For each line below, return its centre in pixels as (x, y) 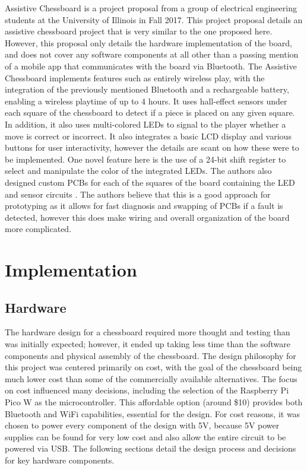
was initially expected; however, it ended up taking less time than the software (148, 344)
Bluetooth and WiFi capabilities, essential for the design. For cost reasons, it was (153, 413)
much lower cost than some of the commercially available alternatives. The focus (151, 378)
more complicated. (38, 229)
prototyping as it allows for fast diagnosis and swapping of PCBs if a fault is (144, 206)
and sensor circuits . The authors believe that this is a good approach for (138, 194)
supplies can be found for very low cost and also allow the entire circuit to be (145, 436)
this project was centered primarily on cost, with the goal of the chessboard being (153, 367)
